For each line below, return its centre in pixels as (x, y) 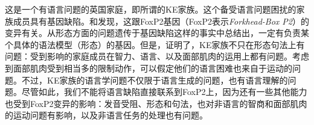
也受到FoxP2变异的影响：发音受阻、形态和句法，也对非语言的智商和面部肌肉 (156, 103)
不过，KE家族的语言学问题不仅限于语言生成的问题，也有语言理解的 (155, 80)
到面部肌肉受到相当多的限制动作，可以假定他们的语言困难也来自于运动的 (149, 68)
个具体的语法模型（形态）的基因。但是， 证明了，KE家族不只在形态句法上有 (155, 44)
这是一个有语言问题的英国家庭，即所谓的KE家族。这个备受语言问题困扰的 (151, 9)
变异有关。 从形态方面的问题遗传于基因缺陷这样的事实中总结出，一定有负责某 (157, 33)
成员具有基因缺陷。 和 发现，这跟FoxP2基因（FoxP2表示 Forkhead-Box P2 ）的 (161, 21)
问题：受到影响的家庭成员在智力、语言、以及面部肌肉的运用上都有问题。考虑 (157, 56)
